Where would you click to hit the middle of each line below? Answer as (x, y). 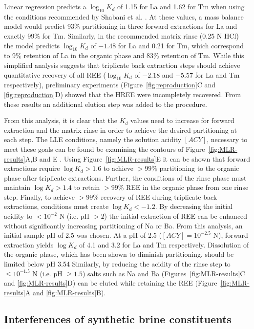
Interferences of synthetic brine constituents (118, 319)
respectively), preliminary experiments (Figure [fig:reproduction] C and (110, 85)
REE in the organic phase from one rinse (187, 187)
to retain (87, 187)
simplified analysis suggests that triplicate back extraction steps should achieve (122, 65)
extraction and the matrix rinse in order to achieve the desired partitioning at (120, 130)
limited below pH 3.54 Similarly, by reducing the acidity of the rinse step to (117, 264)
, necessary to (227, 139)
